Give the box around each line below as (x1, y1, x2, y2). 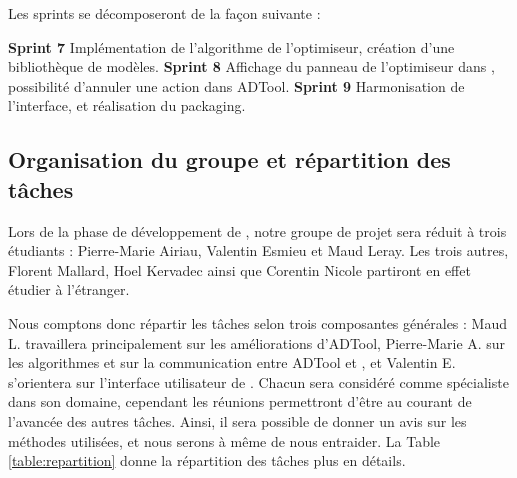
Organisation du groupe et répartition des (8, 144, 451, 175)
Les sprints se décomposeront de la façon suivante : (8, 3, 321, 23)
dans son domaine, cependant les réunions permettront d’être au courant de (8, 391, 472, 412)
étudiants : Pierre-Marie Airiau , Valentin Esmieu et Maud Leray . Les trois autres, (8, 240, 509, 261)
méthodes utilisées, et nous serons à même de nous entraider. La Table (8, 430, 441, 451)
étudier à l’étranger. (8, 279, 130, 300)
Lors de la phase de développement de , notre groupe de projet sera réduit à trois (8, 220, 507, 241)
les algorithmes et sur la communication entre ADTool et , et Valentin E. (8, 352, 456, 373)
